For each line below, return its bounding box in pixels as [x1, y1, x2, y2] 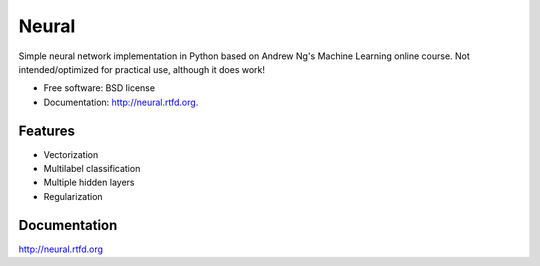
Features [18, 122, 75, 139]
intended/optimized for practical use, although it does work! [18, 63, 265, 75]
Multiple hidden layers [43, 176, 135, 189]
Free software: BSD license [43, 82, 155, 94]
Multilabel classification [43, 163, 141, 175]
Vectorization [43, 148, 99, 160]
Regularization [43, 190, 104, 202]
